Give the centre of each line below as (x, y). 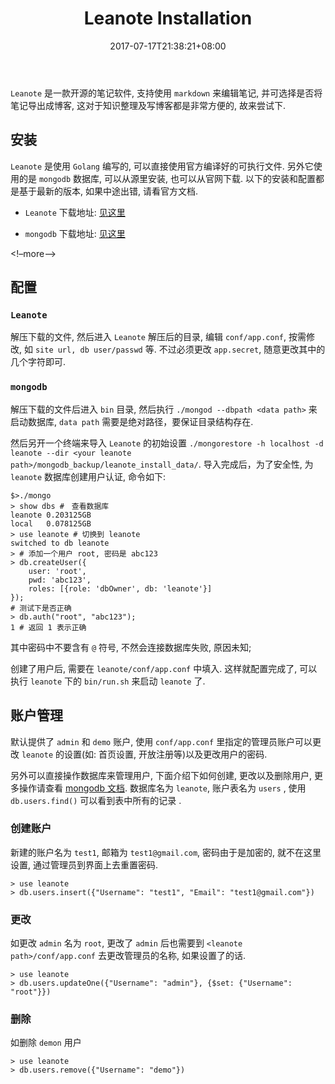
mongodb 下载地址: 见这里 (75, 233)
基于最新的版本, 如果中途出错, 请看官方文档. (108, 191)
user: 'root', (57, 571)
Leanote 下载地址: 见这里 (75, 212)
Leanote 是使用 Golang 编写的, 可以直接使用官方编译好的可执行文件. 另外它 (162, 166)
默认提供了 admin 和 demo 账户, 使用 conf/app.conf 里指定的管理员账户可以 (161, 741)
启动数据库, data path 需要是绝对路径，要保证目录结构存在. (132, 421)
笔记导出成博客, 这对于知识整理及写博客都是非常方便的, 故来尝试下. (148, 105)
